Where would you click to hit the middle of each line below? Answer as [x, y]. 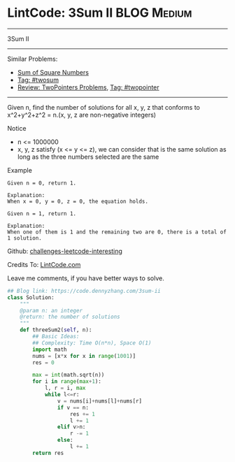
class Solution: [31, 297]
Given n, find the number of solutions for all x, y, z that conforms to [104, 107]
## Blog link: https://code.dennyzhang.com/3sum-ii [84, 291]
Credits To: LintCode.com [44, 264]
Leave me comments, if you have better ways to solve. [86, 278]
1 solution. [24, 238]
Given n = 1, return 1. [42, 214]
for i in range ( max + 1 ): [67, 382]
